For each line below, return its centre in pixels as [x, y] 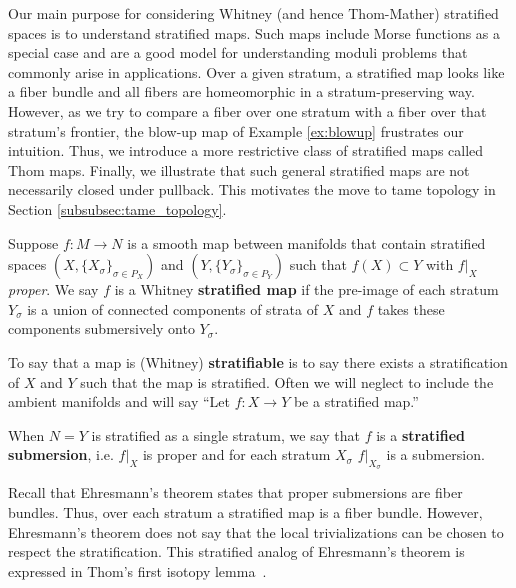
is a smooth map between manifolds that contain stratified [306, 242]
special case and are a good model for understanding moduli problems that [238, 52]
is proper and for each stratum [236, 454]
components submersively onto [101, 328]
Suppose [33, 242]
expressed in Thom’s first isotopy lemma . [137, 570]
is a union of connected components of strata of [172, 308]
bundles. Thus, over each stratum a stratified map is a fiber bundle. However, [245, 512]
